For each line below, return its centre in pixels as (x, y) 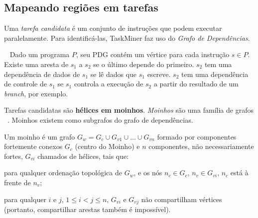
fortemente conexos (33, 146)
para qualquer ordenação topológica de (63, 173)
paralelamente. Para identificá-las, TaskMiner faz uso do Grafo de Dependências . (127, 37)
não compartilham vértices (182, 199)
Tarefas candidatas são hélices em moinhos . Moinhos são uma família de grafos (129, 110)
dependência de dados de (42, 74)
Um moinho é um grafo (40, 136)
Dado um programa (40, 54)
